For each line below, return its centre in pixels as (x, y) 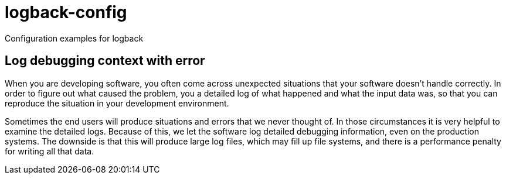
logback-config (66, 12)
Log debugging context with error (105, 61)
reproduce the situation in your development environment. (117, 103)
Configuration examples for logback (74, 38)
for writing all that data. (50, 151)
